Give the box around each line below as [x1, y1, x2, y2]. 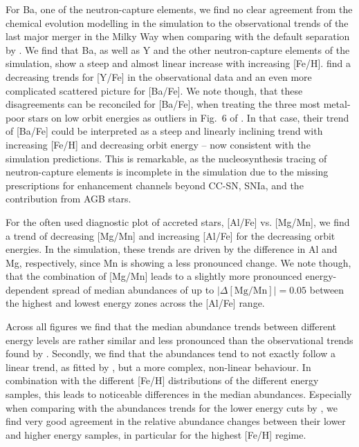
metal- [323, 97, 351, 111]
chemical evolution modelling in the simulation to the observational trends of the [6, 15, 349, 30]
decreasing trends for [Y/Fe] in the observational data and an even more [6, 69, 312, 84]
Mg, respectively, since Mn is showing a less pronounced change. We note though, [6, 255, 351, 269]
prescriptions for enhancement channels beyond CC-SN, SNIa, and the [6, 178, 304, 192]
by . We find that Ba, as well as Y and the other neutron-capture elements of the [6, 42, 350, 57]
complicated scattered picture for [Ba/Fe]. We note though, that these [6, 83, 303, 97]
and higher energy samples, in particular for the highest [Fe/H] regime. [6, 427, 306, 441]
